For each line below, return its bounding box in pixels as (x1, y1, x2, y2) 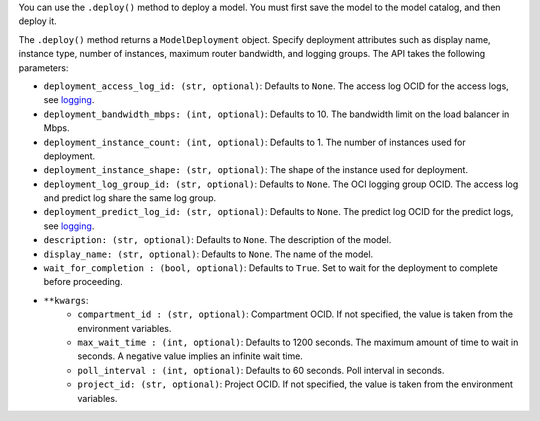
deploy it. (18, 15, 57, 27)
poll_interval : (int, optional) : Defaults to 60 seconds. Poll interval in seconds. (77, 364, 445, 376)
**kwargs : (43, 294, 89, 306)
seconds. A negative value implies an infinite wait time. (77, 350, 304, 362)
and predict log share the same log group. (43, 192, 217, 204)
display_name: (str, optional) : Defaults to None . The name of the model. (43, 248, 374, 260)
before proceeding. (43, 276, 124, 288)
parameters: (18, 61, 69, 74)
